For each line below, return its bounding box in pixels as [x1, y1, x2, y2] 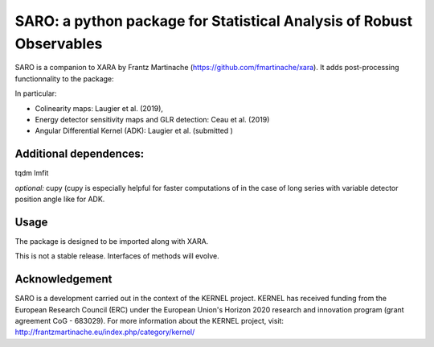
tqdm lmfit [14, 168, 49, 178]
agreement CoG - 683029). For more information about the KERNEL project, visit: [14, 316, 285, 325]
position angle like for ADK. [14, 194, 105, 204]
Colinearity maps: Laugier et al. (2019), [35, 103, 164, 113]
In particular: [14, 89, 57, 98]
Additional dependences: [14, 147, 145, 161]
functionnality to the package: [14, 73, 114, 84]
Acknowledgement [14, 272, 113, 286]
